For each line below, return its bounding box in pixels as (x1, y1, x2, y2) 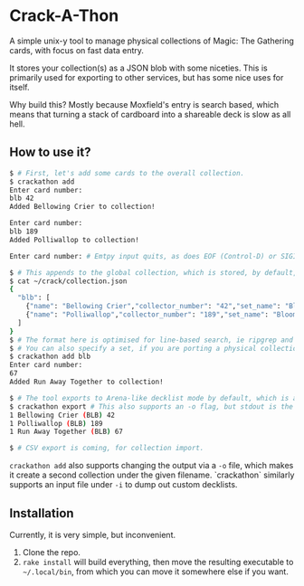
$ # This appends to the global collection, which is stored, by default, (9, 268, 298, 277)
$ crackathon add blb (9, 352, 91, 362)
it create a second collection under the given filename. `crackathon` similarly (9, 469, 295, 480)
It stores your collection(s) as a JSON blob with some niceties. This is (9, 62, 269, 73)
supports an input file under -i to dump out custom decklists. (9, 479, 238, 490)
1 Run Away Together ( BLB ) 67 (9, 427, 124, 437)
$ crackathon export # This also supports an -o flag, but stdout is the (9, 402, 294, 411)
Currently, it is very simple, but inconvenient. (9, 529, 176, 540)
